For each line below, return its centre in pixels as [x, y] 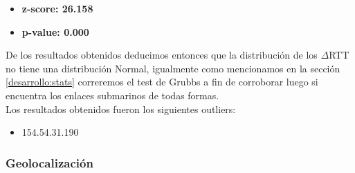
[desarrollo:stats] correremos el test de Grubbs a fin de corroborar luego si [162, 82]
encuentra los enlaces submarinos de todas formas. [112, 95]
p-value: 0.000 [55, 31]
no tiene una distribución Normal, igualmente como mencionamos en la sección [173, 68]
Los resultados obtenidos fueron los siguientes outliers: [121, 109]
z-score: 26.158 [57, 8]
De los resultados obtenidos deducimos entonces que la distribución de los [162, 55]
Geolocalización [49, 162]
